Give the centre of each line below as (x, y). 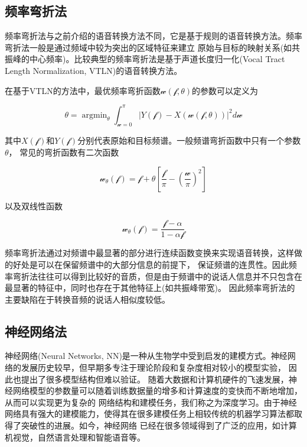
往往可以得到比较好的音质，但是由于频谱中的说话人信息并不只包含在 (170, 276)
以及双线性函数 (34, 205)
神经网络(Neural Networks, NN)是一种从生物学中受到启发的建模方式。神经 (146, 356)
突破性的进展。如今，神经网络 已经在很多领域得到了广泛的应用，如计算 (159, 425)
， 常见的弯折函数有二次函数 (64, 152)
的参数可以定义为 (225, 90)
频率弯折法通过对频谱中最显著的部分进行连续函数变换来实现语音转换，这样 (149, 253)
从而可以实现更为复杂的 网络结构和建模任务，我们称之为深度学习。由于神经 (151, 402)
